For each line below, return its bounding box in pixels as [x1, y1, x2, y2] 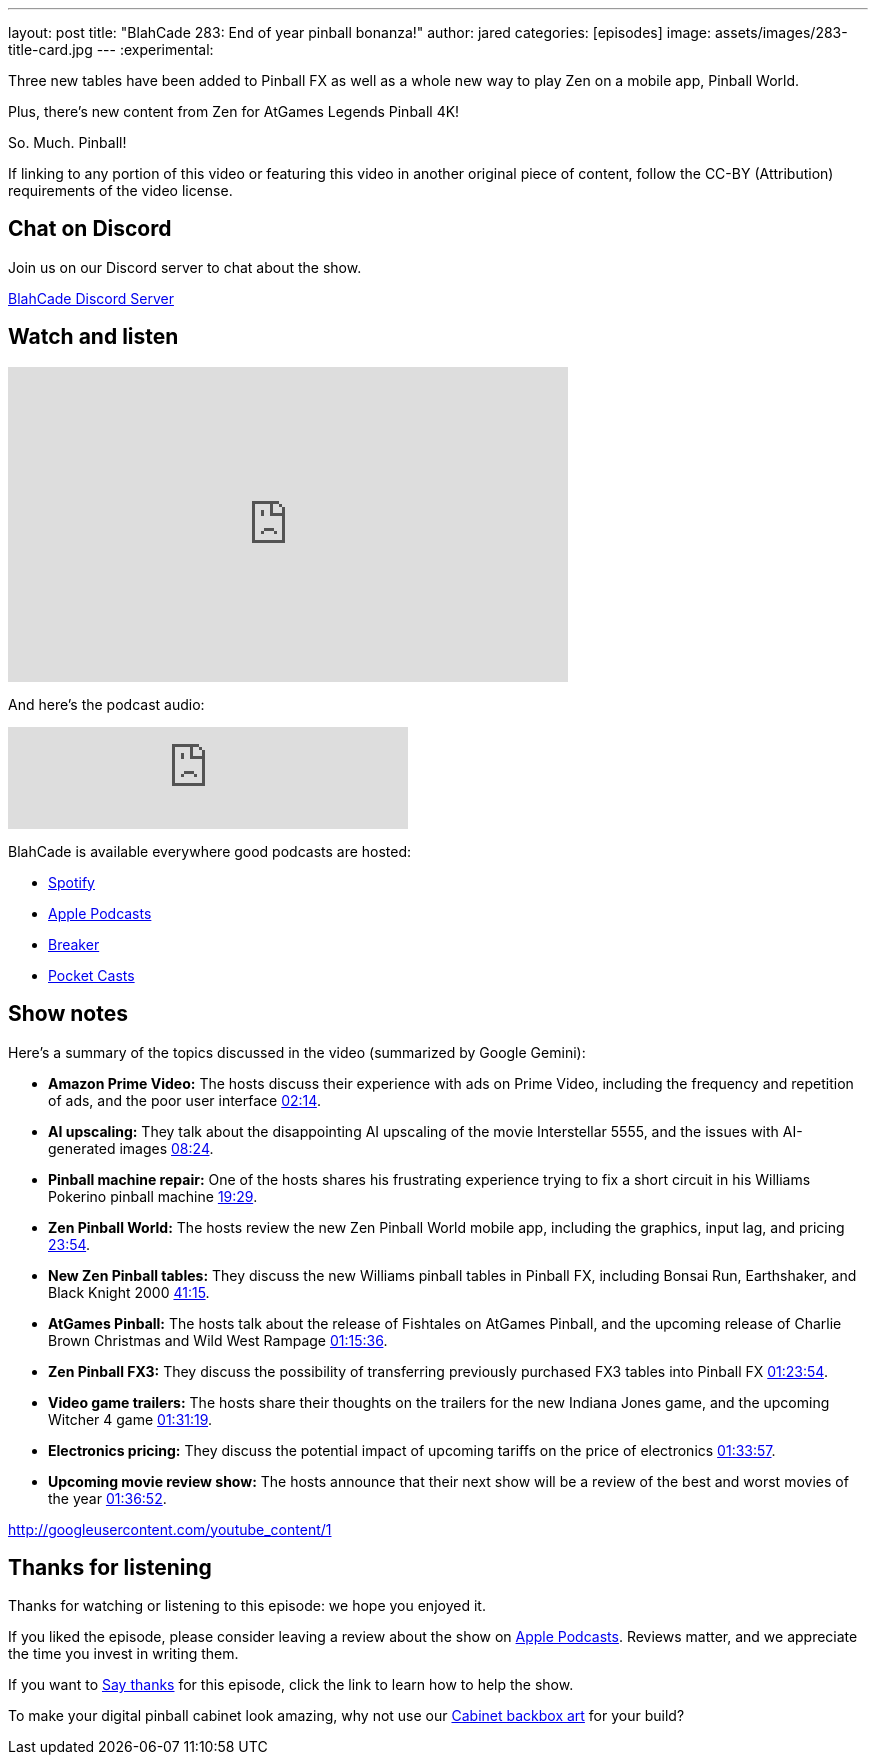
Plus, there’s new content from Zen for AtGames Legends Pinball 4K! [8, 103, 460, 120]
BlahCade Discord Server [8, 289, 174, 307]
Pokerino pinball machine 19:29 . [48, 1187, 258, 1205]
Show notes [8, 1001, 128, 1027]
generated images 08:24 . [48, 1139, 214, 1157]
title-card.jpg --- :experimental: [8, 41, 214, 58]
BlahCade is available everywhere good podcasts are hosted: [8, 842, 412, 860]
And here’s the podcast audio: [8, 695, 205, 713]
